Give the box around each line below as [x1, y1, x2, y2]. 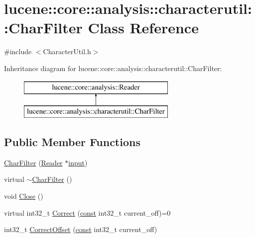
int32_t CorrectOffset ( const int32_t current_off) [4, 224, 157, 235]
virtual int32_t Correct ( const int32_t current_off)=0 [4, 207, 171, 218]
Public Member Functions [4, 134, 140, 150]
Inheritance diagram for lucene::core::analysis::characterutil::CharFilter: [4, 63, 222, 73]
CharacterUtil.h [43, 46, 91, 57]
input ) [68, 157, 88, 167]
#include [4, 46, 32, 57]
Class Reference [88, 17, 199, 38]
